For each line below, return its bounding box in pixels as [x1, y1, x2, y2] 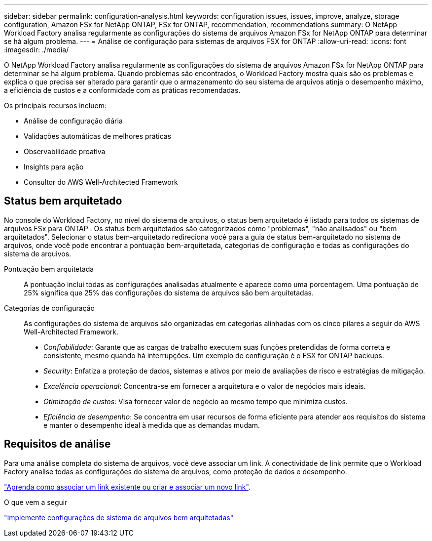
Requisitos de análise [4, 438, 111, 451]
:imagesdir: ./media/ [4, 45, 69, 54]
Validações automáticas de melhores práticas [24, 132, 172, 140]
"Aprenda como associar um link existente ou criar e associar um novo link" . [4, 482, 251, 491]
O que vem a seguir [4, 498, 68, 506]
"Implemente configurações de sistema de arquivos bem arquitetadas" [4, 513, 234, 522]
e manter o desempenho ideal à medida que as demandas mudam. [43, 420, 260, 429]
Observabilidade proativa [24, 147, 106, 156]
